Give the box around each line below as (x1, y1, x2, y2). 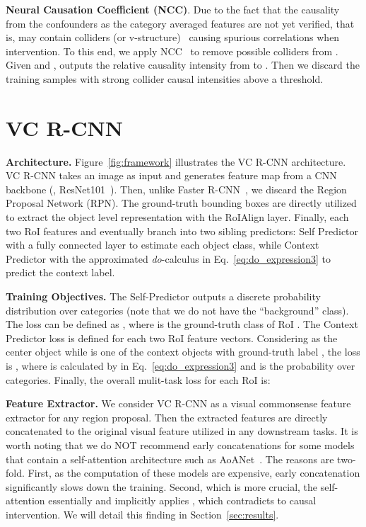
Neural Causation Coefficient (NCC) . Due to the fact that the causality (6, 2, 340, 16)
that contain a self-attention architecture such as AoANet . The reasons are (6, 451, 334, 466)
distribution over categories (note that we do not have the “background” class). (6, 302, 349, 317)
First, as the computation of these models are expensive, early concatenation (28, 465, 360, 480)
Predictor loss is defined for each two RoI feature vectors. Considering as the (6, 330, 338, 345)
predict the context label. (6, 265, 115, 280)
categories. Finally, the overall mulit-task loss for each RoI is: (6, 372, 271, 387)
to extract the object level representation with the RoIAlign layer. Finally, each (6, 210, 349, 225)
